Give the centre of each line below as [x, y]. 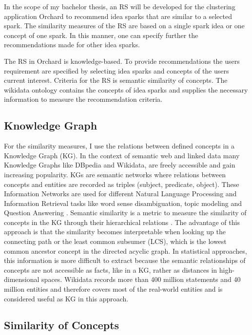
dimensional [22, 279]
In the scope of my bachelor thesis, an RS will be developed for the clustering [120, 6]
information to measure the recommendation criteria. [83, 99]
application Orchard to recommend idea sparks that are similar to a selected [118, 16]
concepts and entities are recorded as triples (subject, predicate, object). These [122, 184]
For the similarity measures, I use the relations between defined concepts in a [119, 146]
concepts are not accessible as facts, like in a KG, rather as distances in [111, 270]
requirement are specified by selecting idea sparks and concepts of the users [116, 70]
